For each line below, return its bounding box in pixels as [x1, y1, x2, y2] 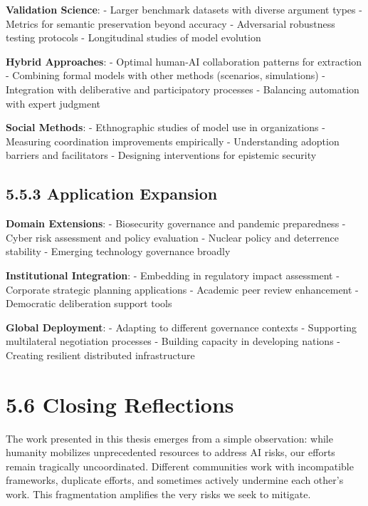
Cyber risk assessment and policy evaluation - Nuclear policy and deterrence [6, 229, 340, 244]
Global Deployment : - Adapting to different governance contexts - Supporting [6, 319, 357, 334]
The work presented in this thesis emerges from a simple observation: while [6, 430, 333, 445]
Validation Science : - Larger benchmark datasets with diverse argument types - [6, 2, 362, 16]
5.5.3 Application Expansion [6, 182, 218, 205]
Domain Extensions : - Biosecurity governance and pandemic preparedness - [6, 216, 346, 231]
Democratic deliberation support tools [6, 296, 172, 311]
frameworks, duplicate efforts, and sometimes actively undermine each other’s [6, 473, 344, 487]
